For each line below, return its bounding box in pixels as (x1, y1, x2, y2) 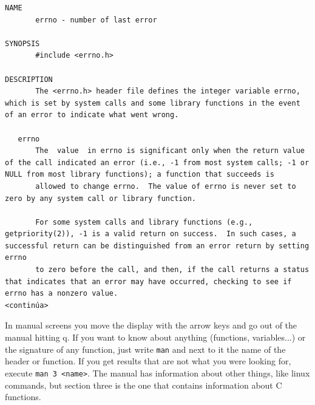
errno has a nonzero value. (5, 289, 118, 298)
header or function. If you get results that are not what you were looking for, (5, 355, 291, 367)
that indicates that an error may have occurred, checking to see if (5, 277, 292, 286)
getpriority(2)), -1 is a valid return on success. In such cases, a (5, 230, 296, 239)
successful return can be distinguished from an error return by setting (5, 241, 310, 250)
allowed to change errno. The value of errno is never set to (35, 182, 296, 191)
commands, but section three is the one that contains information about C (5, 378, 282, 391)
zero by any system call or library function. (5, 194, 196, 203)
